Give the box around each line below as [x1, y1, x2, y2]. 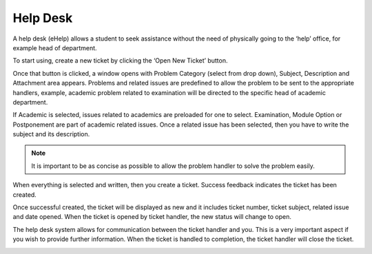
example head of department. [12, 43, 97, 52]
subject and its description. [12, 130, 90, 138]
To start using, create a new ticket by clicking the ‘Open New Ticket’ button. [12, 56, 228, 65]
